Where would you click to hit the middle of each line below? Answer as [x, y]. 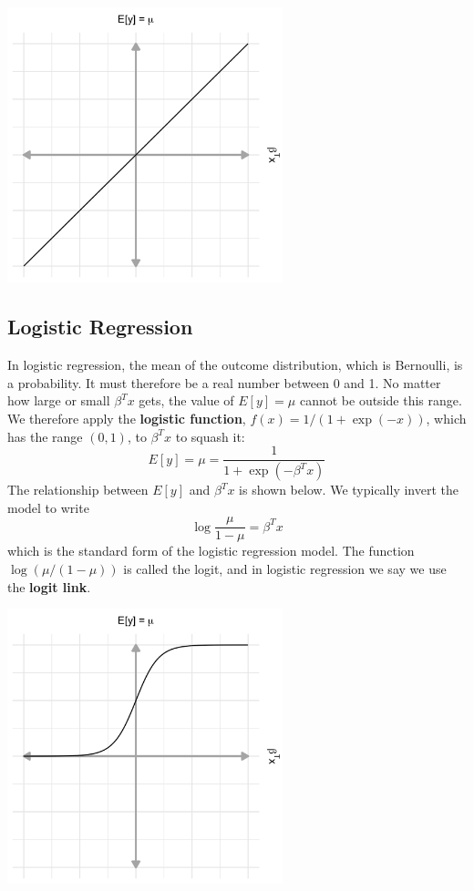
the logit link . [49, 586]
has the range [45, 436]
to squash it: [210, 436]
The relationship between [78, 490]
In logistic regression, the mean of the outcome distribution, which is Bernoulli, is [235, 365]
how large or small [59, 400]
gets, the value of [186, 400]
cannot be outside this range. [381, 400]
